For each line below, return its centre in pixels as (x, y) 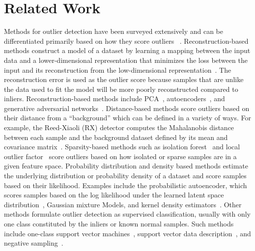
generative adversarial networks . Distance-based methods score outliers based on (127, 108)
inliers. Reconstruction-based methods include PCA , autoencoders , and (114, 98)
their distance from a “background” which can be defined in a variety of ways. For (127, 118)
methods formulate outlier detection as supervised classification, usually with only (127, 214)
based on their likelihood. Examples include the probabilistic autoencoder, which (126, 185)
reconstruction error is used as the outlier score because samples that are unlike (124, 79)
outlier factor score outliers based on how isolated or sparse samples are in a (120, 156)
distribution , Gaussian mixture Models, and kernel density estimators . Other (123, 204)
